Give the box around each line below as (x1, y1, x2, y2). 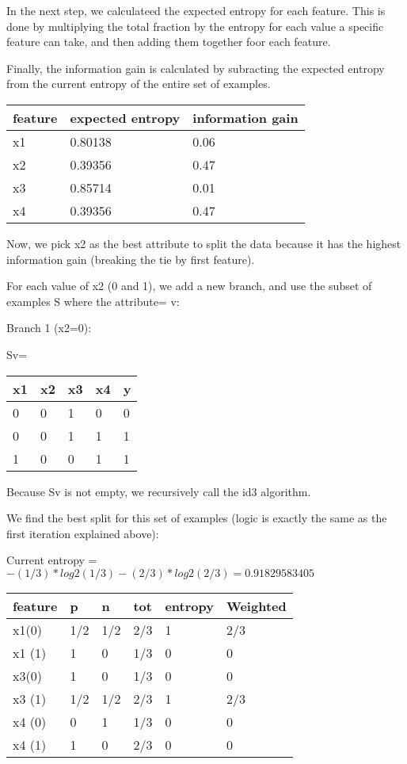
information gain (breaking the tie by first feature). (6, 250, 255, 267)
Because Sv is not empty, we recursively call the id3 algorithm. (6, 483, 311, 499)
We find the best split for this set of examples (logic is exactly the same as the (6, 510, 387, 526)
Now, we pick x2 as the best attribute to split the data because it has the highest (6, 235, 401, 251)
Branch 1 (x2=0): (6, 319, 92, 336)
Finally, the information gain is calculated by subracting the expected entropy (6, 59, 385, 76)
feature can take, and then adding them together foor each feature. (6, 33, 331, 50)
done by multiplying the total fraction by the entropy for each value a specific (6, 17, 384, 34)
